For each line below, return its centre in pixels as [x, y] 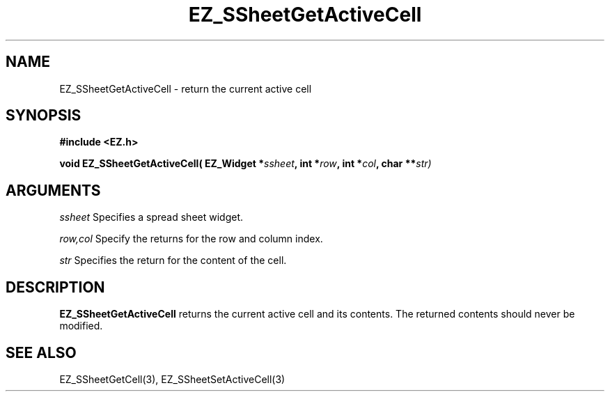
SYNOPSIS [44, 116]
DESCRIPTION [55, 287]
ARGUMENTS [53, 190]
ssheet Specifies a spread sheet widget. [151, 217]
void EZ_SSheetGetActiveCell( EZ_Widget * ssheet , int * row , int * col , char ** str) [245, 164]
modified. [81, 326]
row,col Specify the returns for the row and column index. [191, 239]
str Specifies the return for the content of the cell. [173, 260]
